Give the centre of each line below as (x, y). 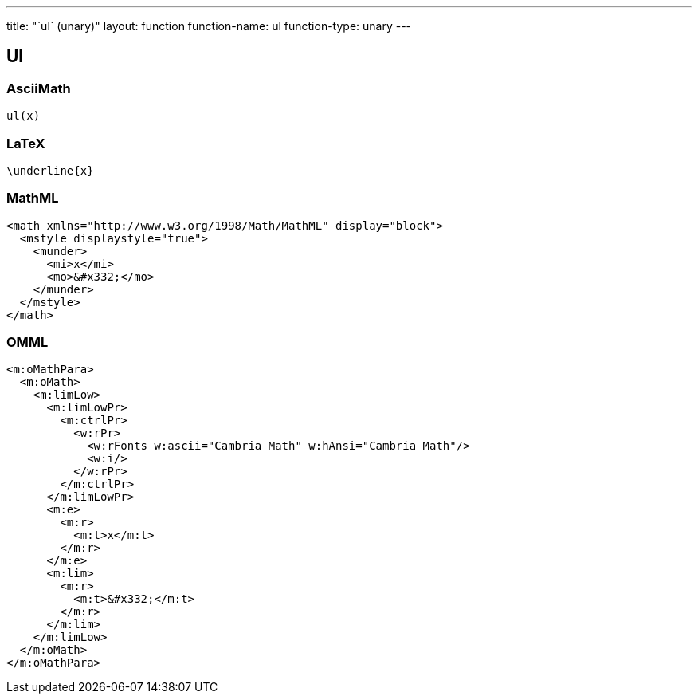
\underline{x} (50, 170)
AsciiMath (39, 88)
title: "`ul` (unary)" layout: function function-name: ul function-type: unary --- (209, 26)
